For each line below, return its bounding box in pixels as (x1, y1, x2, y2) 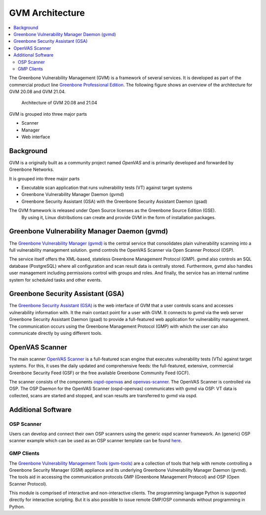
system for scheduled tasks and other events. (9, 277, 102, 283)
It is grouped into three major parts (9, 175, 80, 182)
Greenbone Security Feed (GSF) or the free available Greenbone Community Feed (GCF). (9, 370, 190, 376)
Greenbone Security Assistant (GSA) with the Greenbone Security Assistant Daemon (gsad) (21, 198, 207, 204)
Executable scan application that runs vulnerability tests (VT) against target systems (21, 185, 192, 191)
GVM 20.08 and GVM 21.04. (9, 89, 66, 95)
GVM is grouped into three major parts (9, 111, 87, 117)
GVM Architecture (9, 7, 85, 18)
